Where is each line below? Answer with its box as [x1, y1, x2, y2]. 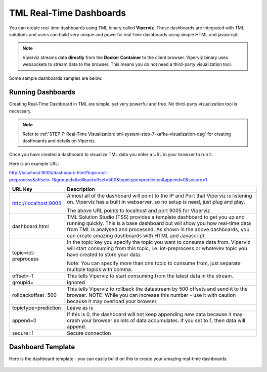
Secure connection [67, 329, 111, 336]
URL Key [12, 186, 33, 193]
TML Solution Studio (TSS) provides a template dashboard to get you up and [67, 213, 245, 220]
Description [67, 186, 95, 193]
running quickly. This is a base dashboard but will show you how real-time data [67, 219, 251, 226]
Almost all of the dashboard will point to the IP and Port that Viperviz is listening [67, 192, 252, 199]
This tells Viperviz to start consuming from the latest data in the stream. [67, 272, 233, 279]
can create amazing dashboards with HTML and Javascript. [67, 232, 206, 239]
